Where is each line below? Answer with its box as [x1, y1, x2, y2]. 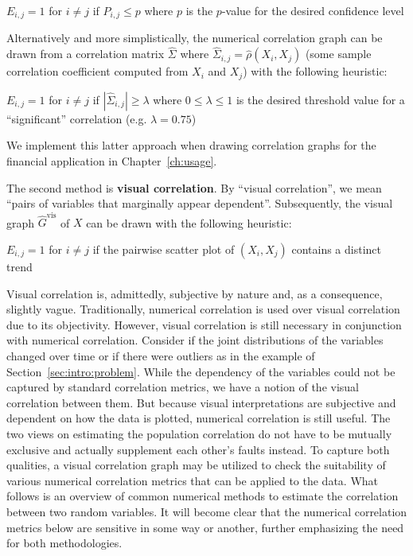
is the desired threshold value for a [236, 91, 405, 107]
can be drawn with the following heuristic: [86, 214, 292, 231]
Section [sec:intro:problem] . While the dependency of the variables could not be [6, 363, 395, 379]
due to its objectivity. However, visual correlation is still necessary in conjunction [6, 316, 402, 332]
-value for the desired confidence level [221, 2, 404, 18]
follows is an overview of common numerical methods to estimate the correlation [6, 488, 399, 504]
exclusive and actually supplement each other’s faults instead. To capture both [6, 441, 390, 457]
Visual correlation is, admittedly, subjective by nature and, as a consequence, [6, 285, 383, 301]
